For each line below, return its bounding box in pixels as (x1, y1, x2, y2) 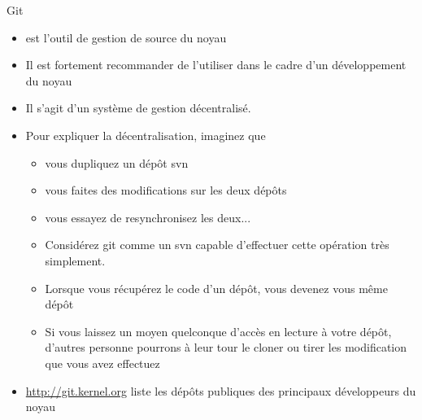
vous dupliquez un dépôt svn (45, 154, 189, 171)
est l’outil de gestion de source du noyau (25, 28, 227, 46)
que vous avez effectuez (45, 354, 160, 371)
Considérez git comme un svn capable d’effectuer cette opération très (45, 236, 389, 253)
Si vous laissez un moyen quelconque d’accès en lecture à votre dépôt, (45, 322, 392, 339)
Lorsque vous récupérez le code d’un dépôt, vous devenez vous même (45, 279, 388, 296)
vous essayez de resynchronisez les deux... (45, 208, 251, 225)
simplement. (45, 252, 106, 269)
